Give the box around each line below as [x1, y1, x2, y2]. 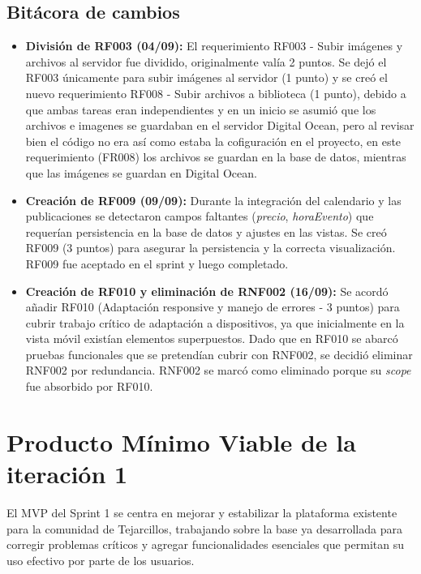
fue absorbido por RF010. [25, 378, 153, 395]
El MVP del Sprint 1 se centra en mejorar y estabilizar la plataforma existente [6, 503, 397, 520]
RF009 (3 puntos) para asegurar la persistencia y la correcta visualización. [25, 239, 396, 256]
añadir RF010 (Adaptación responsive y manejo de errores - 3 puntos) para [25, 298, 400, 315]
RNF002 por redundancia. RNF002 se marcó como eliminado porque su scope [25, 362, 411, 379]
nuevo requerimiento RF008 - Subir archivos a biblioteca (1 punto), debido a [25, 84, 406, 101]
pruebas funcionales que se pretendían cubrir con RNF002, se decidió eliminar [25, 345, 413, 362]
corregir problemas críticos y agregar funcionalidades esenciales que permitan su [6, 536, 404, 553]
